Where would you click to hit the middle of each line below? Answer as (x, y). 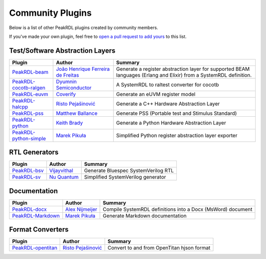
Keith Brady (69, 123)
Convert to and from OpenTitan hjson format (159, 248)
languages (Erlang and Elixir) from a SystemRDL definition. (184, 75)
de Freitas (67, 75)
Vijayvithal (61, 171)
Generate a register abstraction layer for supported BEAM (183, 69)
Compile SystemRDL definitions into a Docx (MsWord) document (178, 209)
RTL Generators (34, 152)
